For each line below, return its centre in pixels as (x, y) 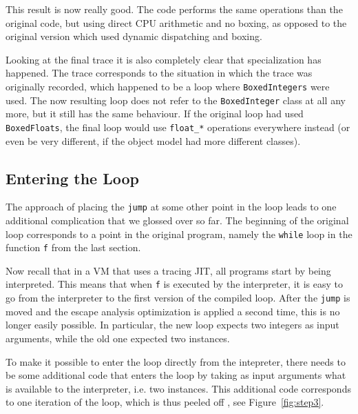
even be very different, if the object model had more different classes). (153, 140)
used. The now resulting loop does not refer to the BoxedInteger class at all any (176, 100)
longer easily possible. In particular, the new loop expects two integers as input (172, 325)
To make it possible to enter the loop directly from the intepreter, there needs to (176, 361)
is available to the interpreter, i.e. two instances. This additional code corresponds (178, 388)
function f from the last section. (73, 247)
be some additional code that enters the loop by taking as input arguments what (176, 375)
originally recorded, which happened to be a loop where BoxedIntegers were (168, 86)
